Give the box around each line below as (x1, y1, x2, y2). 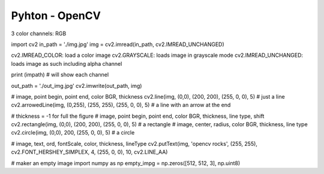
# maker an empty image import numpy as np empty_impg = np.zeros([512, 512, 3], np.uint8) (11, 159, 241, 167)
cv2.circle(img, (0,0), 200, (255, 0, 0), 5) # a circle (11, 129, 135, 136)
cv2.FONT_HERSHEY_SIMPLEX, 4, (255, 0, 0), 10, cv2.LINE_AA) (11, 148, 168, 155)
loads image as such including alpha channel (11, 60, 122, 67)
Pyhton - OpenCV (11, 9, 101, 22)
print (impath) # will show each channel (11, 71, 109, 78)
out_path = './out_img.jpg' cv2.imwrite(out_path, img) (11, 82, 142, 89)
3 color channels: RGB (11, 30, 67, 37)
